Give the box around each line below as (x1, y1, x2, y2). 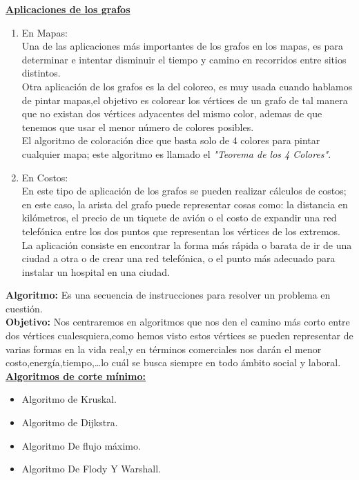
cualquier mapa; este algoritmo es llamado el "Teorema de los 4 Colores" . (21, 146, 331, 161)
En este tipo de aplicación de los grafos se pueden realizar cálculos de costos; (21, 183, 347, 198)
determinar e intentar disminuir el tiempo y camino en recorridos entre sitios (21, 52, 347, 66)
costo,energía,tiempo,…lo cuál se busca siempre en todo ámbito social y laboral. (6, 355, 341, 370)
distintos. (21, 66, 61, 80)
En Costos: (21, 170, 68, 184)
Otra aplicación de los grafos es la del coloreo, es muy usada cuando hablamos (21, 79, 353, 93)
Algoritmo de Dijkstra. (21, 415, 118, 430)
